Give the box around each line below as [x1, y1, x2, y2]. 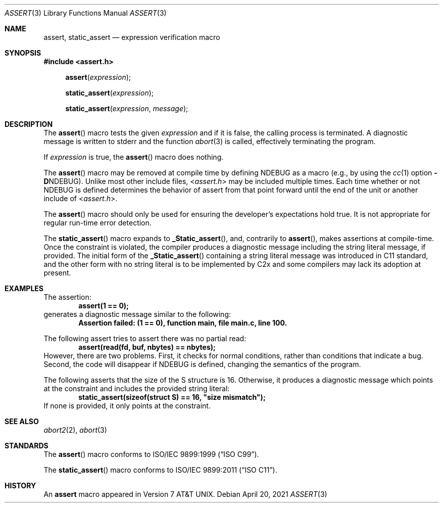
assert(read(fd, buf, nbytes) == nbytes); [78, 343, 216, 351]
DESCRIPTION [5, 120, 53, 128]
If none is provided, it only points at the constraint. [43, 401, 211, 410]
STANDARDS [5, 441, 48, 450]
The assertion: [43, 293, 91, 301]
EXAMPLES [5, 284, 43, 293]
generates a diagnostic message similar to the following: [43, 310, 231, 318]
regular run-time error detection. [43, 218, 152, 227]
